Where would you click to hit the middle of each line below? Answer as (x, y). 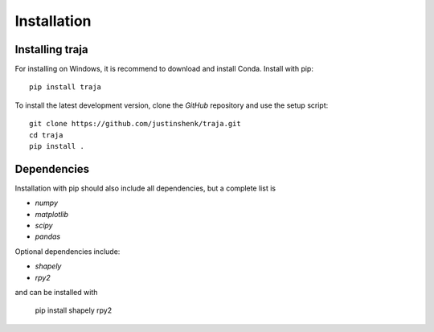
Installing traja (51, 49)
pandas (48, 236)
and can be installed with (56, 293)
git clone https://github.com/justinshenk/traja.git (135, 124)
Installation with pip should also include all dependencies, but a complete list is (145, 188)
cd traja (46, 135)
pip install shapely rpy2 (74, 310)
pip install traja (66, 87)
